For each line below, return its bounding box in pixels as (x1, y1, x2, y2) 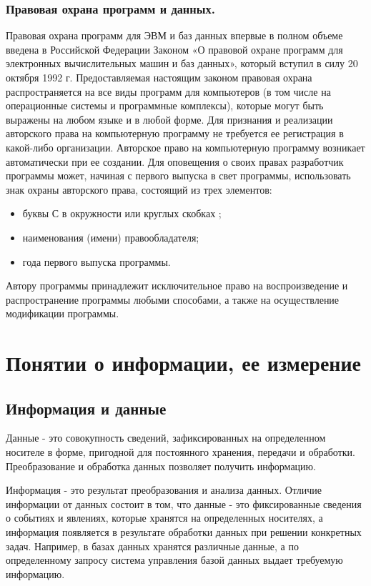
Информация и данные (6, 397, 167, 419)
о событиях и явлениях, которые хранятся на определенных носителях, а (6, 510, 323, 525)
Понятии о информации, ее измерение (6, 348, 362, 377)
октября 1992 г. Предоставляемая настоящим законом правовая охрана (6, 70, 312, 84)
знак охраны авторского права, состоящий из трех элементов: (6, 182, 272, 197)
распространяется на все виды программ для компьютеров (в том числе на (6, 84, 331, 99)
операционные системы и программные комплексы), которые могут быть (6, 98, 324, 113)
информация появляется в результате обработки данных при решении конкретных (6, 525, 362, 540)
